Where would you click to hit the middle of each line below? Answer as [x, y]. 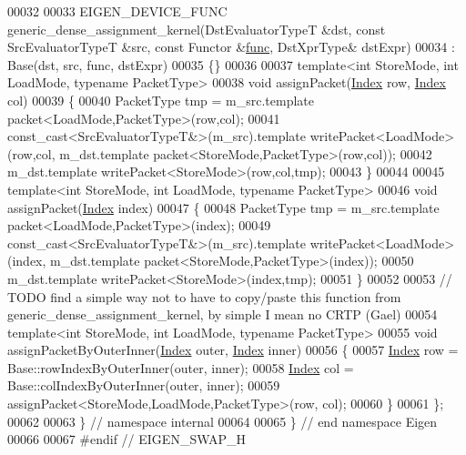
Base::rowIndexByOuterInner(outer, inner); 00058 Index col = [181, 367]
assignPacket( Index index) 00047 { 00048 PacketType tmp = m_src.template [223, 207]
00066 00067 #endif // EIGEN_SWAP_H [127, 439]
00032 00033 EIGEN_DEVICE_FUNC [117, 11]
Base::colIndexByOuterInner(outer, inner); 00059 [144, 385]
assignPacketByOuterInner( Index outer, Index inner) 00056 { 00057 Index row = [233, 350]
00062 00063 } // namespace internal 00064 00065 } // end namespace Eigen [223, 421]
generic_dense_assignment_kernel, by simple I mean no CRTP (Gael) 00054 [223, 314]
